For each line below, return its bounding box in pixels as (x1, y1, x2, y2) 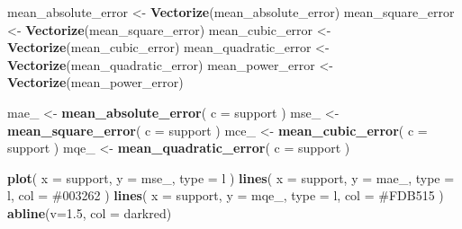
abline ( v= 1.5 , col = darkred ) (7, 203, 172, 222)
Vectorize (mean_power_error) (7, 73, 184, 92)
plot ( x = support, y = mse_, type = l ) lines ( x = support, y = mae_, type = (7, 168, 455, 187)
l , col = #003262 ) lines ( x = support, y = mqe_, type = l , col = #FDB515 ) (7, 186, 444, 205)
